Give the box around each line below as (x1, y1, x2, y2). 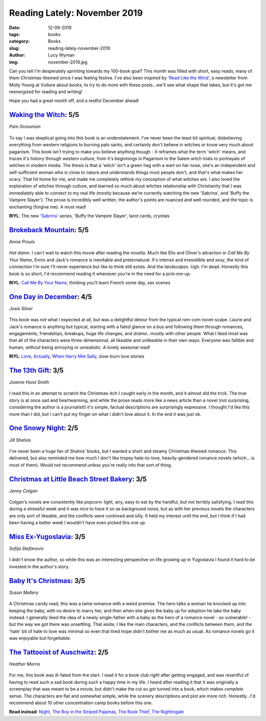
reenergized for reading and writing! (9, 89, 83, 95)
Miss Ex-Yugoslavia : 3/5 (9, 532, 86, 541)
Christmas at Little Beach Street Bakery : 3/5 (9, 475, 147, 483)
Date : (9, 25, 21, 31)
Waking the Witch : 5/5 (9, 111, 79, 119)
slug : (9, 45, 20, 51)
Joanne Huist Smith (9, 379, 49, 385)
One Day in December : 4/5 (9, 292, 92, 301)
